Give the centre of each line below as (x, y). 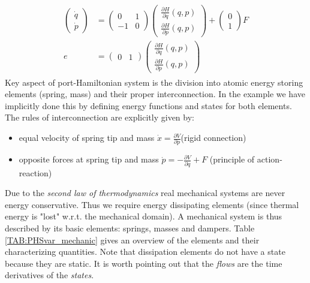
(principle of (232, 159)
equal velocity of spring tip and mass (87, 138)
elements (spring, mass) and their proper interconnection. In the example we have (155, 94)
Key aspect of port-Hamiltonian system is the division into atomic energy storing (154, 82)
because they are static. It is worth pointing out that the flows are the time (144, 263)
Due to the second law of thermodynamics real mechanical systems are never (145, 193)
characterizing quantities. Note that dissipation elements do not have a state (145, 252)
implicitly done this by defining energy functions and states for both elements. (148, 105)
